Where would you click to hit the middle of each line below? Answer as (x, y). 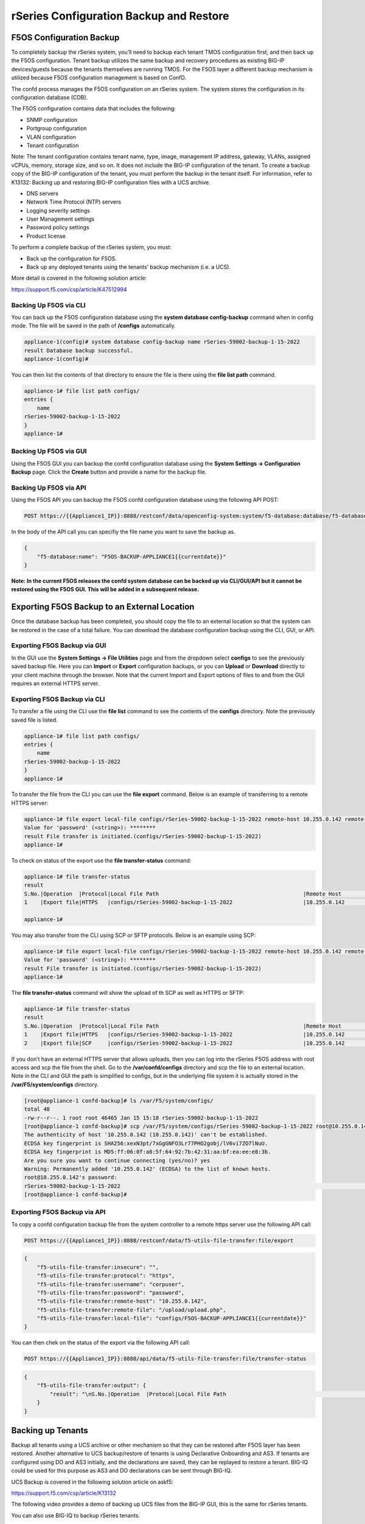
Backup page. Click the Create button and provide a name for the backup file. (109, 472)
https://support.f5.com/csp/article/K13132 (64, 1493)
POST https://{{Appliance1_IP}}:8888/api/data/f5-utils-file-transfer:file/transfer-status (165, 1359)
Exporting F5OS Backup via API (58, 1212)
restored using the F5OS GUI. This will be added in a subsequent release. (105, 589)
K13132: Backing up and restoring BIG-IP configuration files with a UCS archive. (111, 182)
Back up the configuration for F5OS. (71, 258)
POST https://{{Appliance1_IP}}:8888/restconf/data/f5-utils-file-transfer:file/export (159, 1240)
